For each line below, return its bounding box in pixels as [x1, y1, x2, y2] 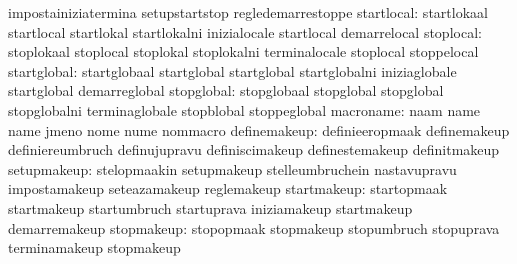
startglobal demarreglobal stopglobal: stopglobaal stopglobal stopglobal [8, 80, 444, 101]
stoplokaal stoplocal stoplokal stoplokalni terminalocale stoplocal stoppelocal [8, 41, 479, 62]
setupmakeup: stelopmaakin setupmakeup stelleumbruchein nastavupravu [8, 158, 457, 179]
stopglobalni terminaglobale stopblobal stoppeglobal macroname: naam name [8, 99, 481, 120]
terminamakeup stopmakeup [8, 237, 181, 258]
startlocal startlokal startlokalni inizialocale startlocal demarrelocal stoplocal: [8, 21, 482, 42]
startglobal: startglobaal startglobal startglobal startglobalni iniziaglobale [8, 60, 457, 81]
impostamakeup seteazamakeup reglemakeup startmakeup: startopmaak [8, 178, 448, 199]
